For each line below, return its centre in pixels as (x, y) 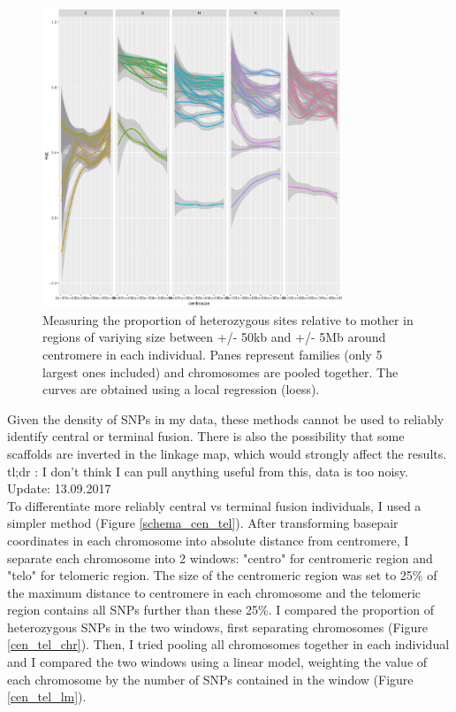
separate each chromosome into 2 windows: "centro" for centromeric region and (220, 557)
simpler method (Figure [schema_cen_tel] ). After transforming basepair (203, 523)
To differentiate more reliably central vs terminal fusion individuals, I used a (214, 505)
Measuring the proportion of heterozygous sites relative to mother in (228, 319)
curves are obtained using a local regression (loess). (181, 389)
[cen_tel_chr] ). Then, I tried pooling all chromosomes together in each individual (228, 644)
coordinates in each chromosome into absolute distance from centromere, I (208, 540)
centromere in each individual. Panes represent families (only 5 (213, 354)
